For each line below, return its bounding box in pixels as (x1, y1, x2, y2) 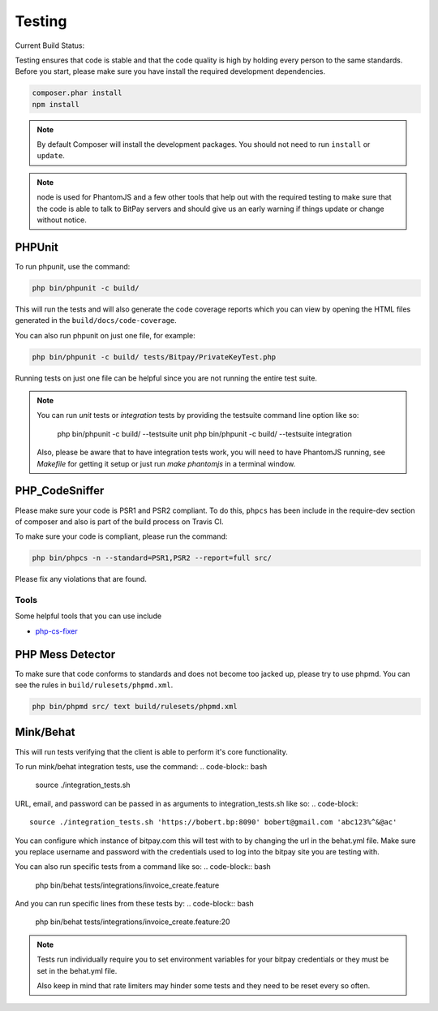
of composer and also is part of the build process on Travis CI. (15, 516, 224, 527)
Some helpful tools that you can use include (15, 611, 162, 621)
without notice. (36, 215, 87, 225)
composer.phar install (32, 88, 122, 97)
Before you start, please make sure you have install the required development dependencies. (15, 67, 326, 76)
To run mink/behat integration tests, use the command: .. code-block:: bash (15, 761, 268, 771)
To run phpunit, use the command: (15, 261, 131, 271)
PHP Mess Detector (15, 647, 116, 661)
